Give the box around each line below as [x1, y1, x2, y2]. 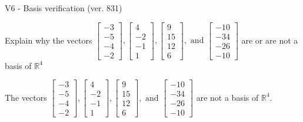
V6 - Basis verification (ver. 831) [5, 2, 122, 14]
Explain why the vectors [5, 34, 92, 46]
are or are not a [241, 34, 298, 46]
